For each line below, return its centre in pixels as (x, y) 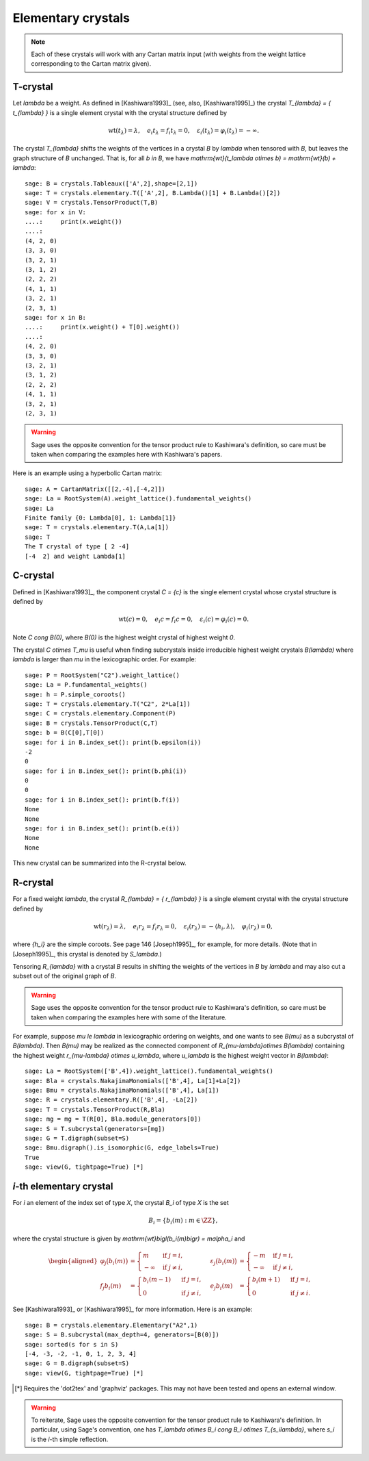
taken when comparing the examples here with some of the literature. (129, 1017)
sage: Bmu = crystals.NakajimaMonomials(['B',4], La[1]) (122, 1090)
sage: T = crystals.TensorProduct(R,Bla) (95, 1109)
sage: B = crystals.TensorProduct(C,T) (92, 723)
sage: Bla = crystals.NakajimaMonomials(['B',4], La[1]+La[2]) (133, 1081)
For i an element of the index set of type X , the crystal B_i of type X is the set (121, 1202)
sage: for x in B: (56, 317)
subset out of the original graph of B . (64, 976)
